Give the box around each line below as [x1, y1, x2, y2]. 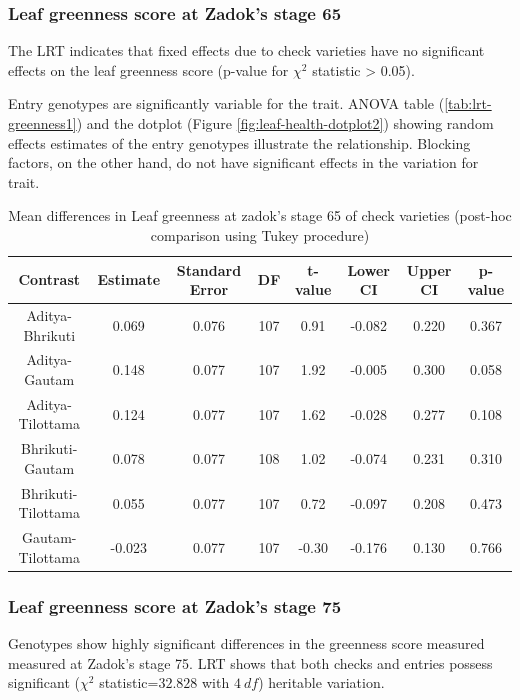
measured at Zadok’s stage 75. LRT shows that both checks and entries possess [8, 652, 493, 673]
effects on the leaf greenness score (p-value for [8, 59, 289, 80]
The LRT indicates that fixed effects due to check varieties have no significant [8, 40, 485, 61]
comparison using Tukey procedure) [150, 224, 370, 245]
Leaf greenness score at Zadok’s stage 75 [8, 593, 342, 618]
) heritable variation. [258, 672, 385, 693]
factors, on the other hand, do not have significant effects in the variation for [8, 152, 479, 173]
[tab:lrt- [444, 93, 492, 114]
